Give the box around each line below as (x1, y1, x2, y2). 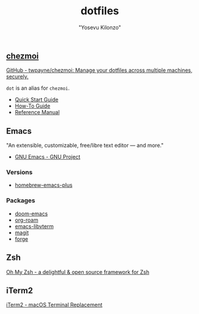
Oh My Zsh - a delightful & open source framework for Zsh (6, 268, 150, 275)
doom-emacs (14, 210, 48, 217)
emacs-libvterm (14, 222, 54, 230)
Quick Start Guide (14, 96, 59, 103)
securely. (6, 73, 29, 80)
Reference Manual (14, 109, 60, 116)
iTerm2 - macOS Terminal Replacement (6, 302, 103, 309)
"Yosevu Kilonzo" (78, 24, 122, 31)
